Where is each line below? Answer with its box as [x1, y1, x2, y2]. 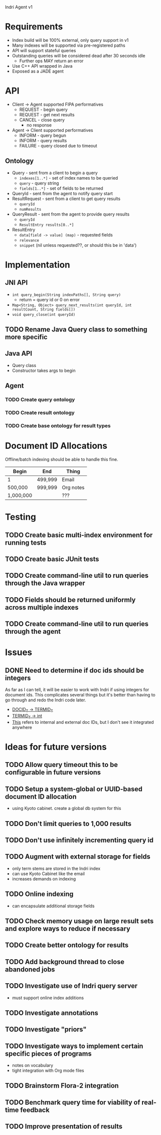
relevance [19, 238, 40, 243]
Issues [5, 647, 32, 658]
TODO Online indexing [5, 890, 74, 898]
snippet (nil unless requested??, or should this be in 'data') [19, 242, 137, 248]
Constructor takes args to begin [12, 367, 76, 373]
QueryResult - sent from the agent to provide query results [12, 211, 130, 217]
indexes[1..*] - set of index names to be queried [19, 175, 118, 181]
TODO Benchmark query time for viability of [5, 1098, 141, 1106]
